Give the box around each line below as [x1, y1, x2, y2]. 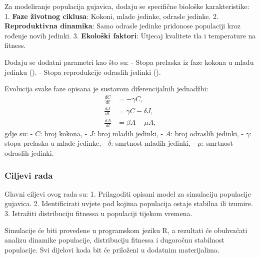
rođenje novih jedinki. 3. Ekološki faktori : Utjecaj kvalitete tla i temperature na [4, 30, 256, 40]
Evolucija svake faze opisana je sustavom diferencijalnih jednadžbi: [4, 83, 208, 94]
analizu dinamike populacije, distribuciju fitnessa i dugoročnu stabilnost [4, 235, 224, 245]
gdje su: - [4, 128, 33, 138]
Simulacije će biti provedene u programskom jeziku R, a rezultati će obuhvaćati [4, 225, 247, 235]
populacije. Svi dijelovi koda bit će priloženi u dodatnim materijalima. [4, 244, 219, 255]
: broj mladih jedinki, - [93, 128, 163, 138]
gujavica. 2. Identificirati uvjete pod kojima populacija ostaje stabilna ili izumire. [4, 198, 253, 209]
